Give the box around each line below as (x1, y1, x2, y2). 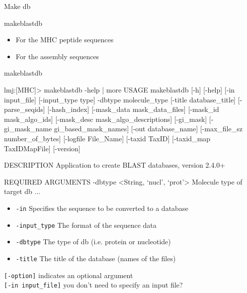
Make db (4, 1, 31, 11)
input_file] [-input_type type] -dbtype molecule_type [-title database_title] (4, 94, 236, 104)
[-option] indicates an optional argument (4, 270, 133, 280)
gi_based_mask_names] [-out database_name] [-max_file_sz (54, 123, 243, 134)
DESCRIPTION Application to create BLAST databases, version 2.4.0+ (4, 160, 226, 170)
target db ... (4, 186, 41, 196)
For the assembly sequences (15, 51, 99, 61)
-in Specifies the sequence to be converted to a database (15, 202, 188, 213)
